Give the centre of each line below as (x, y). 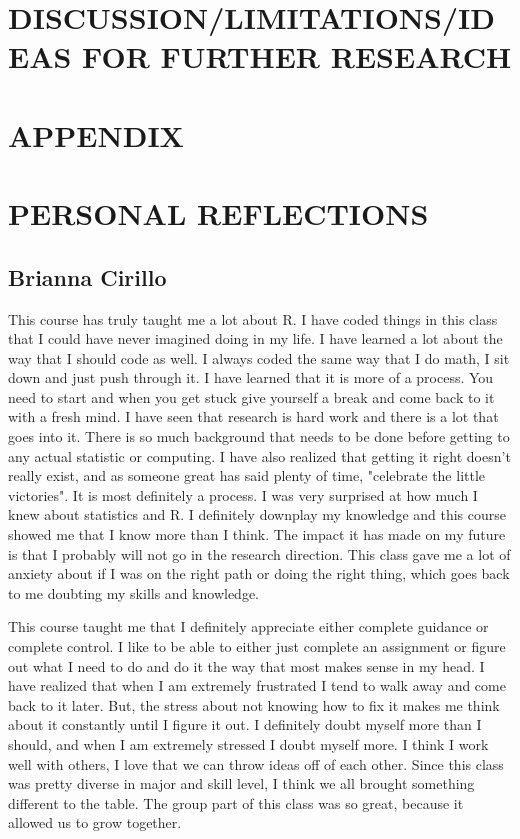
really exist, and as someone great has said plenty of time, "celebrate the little (247, 475)
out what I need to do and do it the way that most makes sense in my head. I (246, 665)
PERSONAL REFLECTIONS (218, 213)
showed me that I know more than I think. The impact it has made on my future (257, 534)
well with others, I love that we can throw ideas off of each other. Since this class (256, 763)
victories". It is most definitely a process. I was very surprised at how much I (243, 494)
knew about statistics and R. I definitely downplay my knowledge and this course (257, 514)
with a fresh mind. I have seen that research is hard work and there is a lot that (253, 416)
